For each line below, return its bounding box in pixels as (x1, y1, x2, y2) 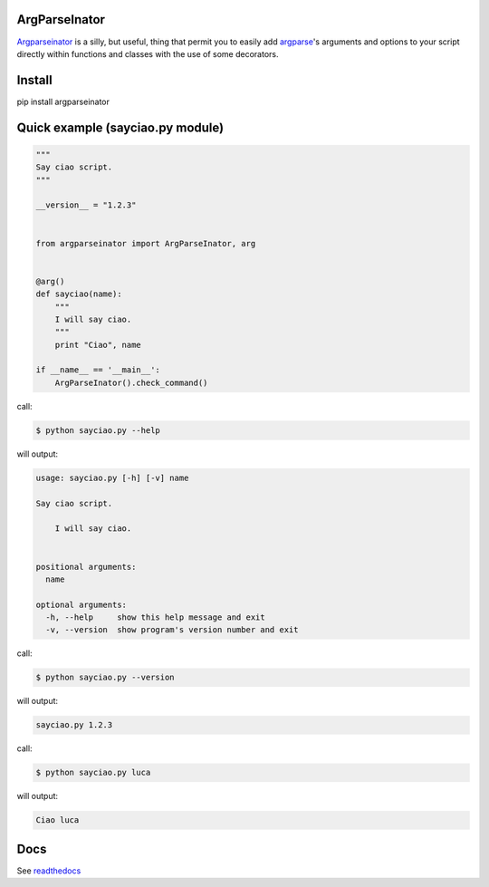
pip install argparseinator (16, 96, 110, 107)
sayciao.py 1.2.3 (35, 720, 113, 730)
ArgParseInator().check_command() (54, 377, 208, 388)
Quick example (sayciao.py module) (16, 120, 225, 135)
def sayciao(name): (35, 289, 122, 299)
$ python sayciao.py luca (35, 767, 151, 778)
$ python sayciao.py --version (35, 672, 176, 683)
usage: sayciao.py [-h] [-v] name (35, 472, 189, 483)
